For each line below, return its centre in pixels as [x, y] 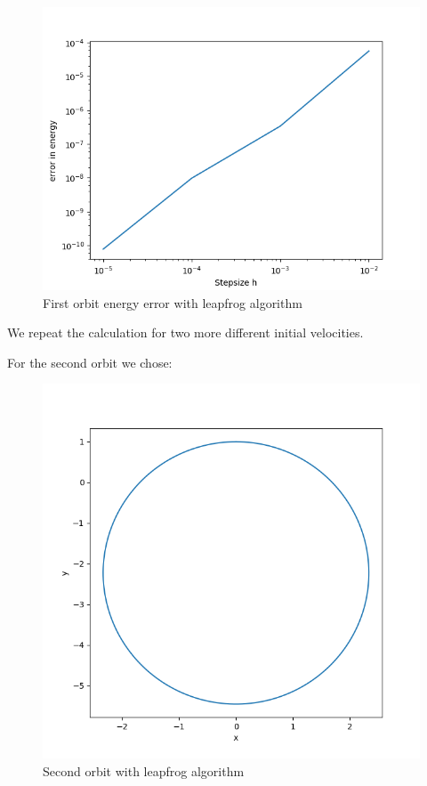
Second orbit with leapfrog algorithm [144, 770]
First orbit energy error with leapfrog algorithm [173, 302]
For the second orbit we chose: [90, 362]
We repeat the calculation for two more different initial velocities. [185, 332]
